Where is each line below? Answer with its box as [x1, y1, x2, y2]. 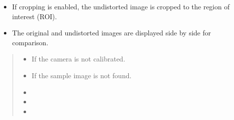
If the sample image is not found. [31, 70, 132, 80]
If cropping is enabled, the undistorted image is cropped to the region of [12, 1, 230, 11]
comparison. [12, 37, 49, 47]
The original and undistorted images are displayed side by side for [12, 28, 211, 38]
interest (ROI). [12, 11, 57, 21]
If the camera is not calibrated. [31, 54, 125, 64]
